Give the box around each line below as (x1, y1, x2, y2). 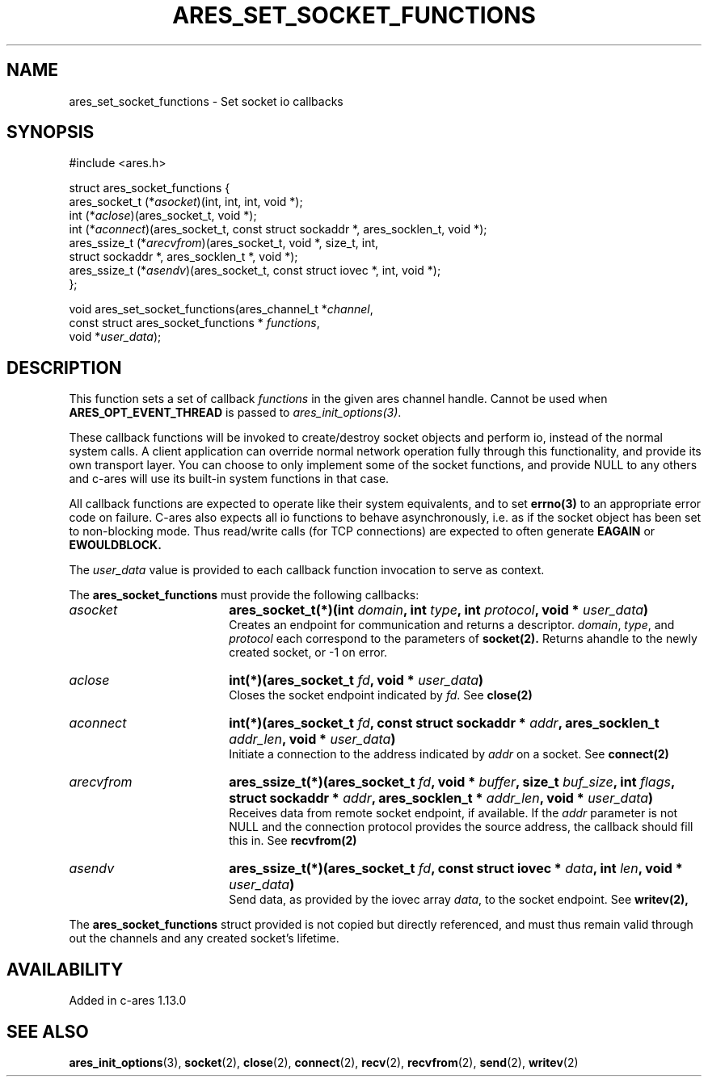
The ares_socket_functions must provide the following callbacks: (69, 588, 419, 602)
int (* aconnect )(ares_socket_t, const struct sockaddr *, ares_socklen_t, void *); (69, 222, 487, 237)
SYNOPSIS (6, 122, 95, 143)
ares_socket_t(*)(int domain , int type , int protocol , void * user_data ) (229, 602, 649, 619)
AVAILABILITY (6, 959, 124, 980)
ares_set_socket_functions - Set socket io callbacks (69, 94, 343, 108)
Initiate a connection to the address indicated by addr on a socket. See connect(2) (229, 747, 669, 762)
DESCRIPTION (6, 357, 122, 378)
